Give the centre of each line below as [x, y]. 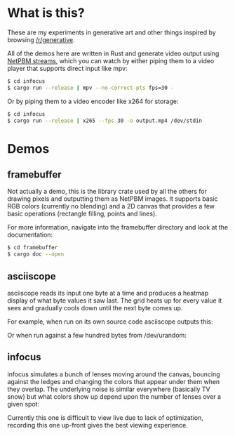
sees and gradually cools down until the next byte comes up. [95, 308]
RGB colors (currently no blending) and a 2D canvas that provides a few [111, 206]
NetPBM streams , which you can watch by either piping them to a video [111, 60]
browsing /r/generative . [41, 39]
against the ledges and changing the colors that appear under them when [114, 381]
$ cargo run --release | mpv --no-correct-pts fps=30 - [90, 88]
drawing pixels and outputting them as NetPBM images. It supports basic [113, 199]
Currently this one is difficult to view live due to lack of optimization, [105, 417]
